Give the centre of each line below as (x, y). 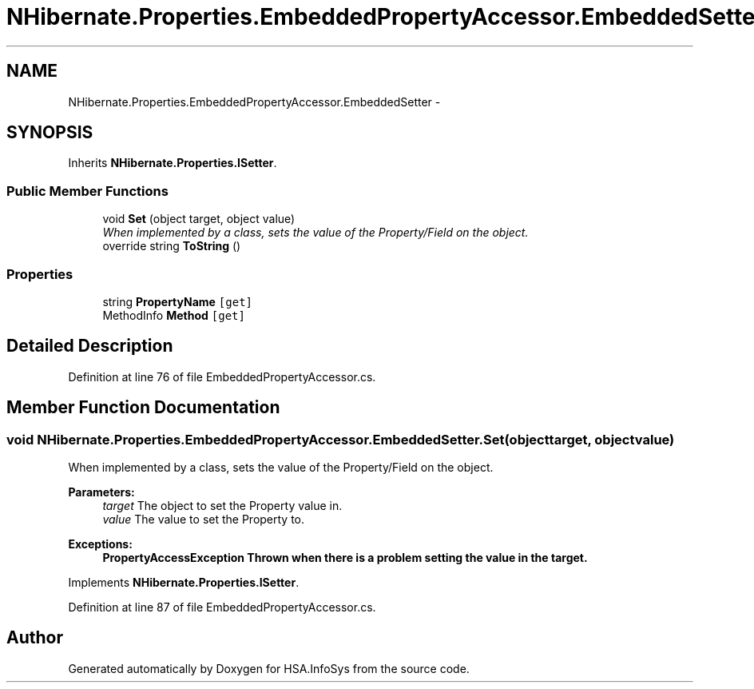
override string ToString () (172, 246)
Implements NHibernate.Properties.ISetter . (184, 582)
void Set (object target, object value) (199, 219)
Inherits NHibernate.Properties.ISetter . (173, 163)
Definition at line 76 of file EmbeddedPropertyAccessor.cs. (222, 376)
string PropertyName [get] (178, 301)
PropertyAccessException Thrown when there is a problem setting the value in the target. (345, 558)
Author (35, 638)
